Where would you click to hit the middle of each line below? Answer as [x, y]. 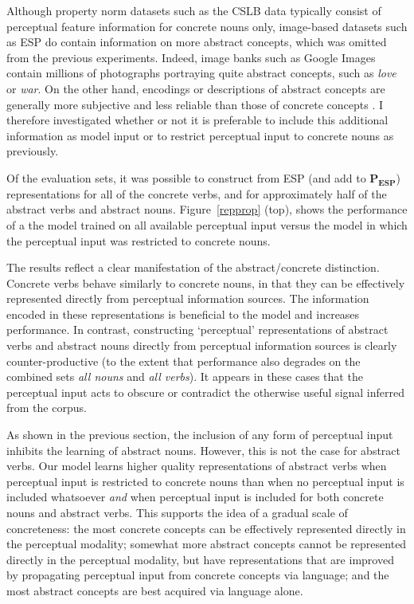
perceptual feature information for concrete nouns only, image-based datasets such [207, 26]
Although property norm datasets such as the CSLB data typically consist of [194, 10]
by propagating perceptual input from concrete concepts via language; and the [198, 575]
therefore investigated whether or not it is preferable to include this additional [197, 120]
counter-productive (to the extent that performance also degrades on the [184, 361]
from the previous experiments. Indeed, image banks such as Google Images [191, 57]
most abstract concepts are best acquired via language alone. [155, 590]
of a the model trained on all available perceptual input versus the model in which [207, 224]
